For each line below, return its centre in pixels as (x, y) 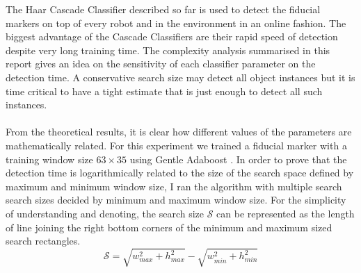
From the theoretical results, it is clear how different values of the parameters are (179, 132)
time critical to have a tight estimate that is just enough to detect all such (164, 91)
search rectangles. (43, 241)
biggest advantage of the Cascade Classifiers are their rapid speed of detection (172, 36)
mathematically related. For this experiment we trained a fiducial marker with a (176, 145)
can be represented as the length (286, 213)
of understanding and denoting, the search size (105, 213)
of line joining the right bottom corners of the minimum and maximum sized (169, 227)
